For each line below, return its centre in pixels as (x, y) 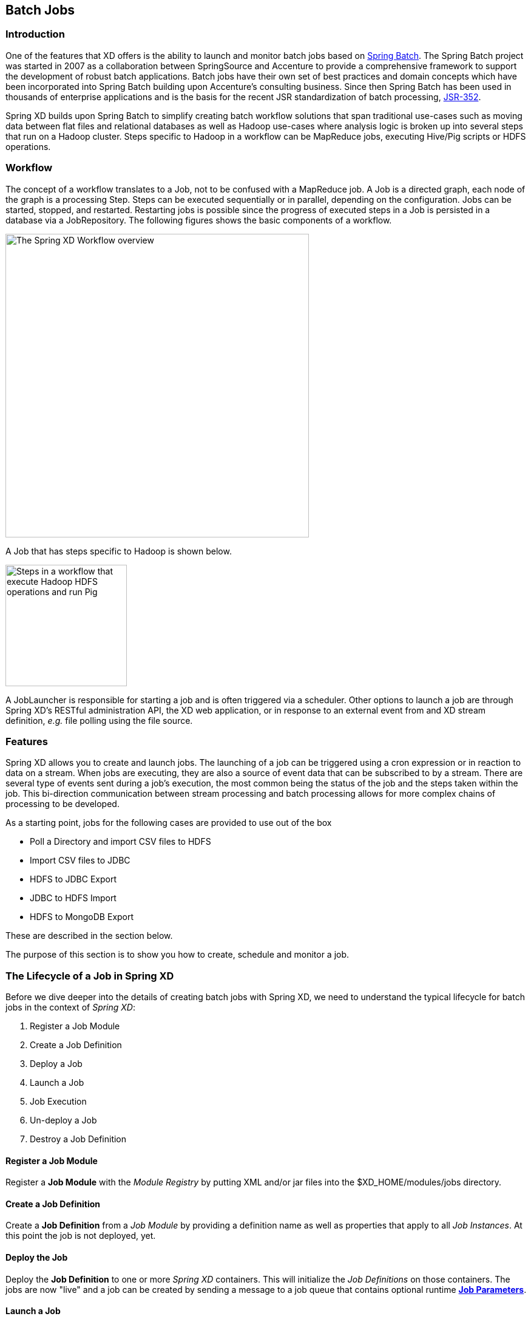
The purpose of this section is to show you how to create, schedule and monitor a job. (178, 955)
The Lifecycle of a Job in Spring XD (90, 976)
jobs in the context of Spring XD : (71, 1007)
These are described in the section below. (89, 936)
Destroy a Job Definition (78, 1139)
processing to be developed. (63, 804)
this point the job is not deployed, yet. (81, 1236)
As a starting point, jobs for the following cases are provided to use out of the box (169, 823)
